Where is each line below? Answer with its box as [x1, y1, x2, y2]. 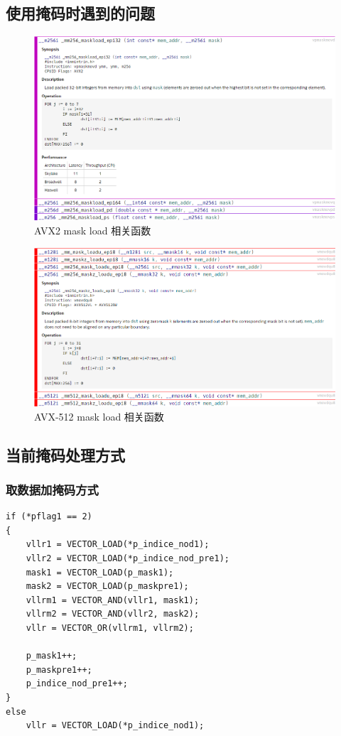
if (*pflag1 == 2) [6, 512, 92, 522]
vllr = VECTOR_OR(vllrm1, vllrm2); [26, 623, 194, 634]
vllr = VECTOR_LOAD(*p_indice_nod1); [26, 720, 205, 731]
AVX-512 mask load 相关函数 [34, 408, 164, 423]
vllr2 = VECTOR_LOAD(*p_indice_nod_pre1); [26, 553, 229, 564]
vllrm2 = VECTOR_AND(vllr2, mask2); [26, 609, 200, 619]
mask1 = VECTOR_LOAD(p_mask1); [26, 567, 174, 578]
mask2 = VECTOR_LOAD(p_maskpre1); [26, 581, 189, 592]
